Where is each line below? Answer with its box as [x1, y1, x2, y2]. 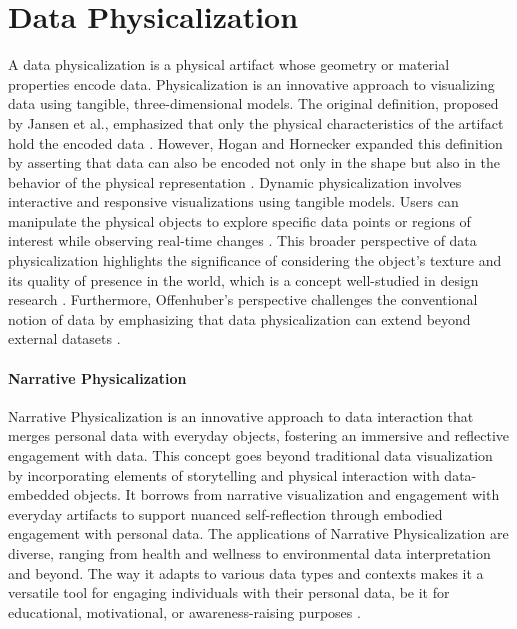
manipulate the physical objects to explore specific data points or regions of [8, 210, 471, 231]
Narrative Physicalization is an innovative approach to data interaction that [8, 405, 474, 426]
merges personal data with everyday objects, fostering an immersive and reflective [8, 425, 510, 446]
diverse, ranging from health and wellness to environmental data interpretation [8, 542, 491, 563]
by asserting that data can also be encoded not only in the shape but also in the [8, 152, 500, 173]
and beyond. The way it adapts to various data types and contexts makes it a [8, 562, 484, 583]
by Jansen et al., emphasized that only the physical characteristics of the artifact [8, 112, 504, 133]
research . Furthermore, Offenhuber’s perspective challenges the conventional [8, 289, 478, 310]
